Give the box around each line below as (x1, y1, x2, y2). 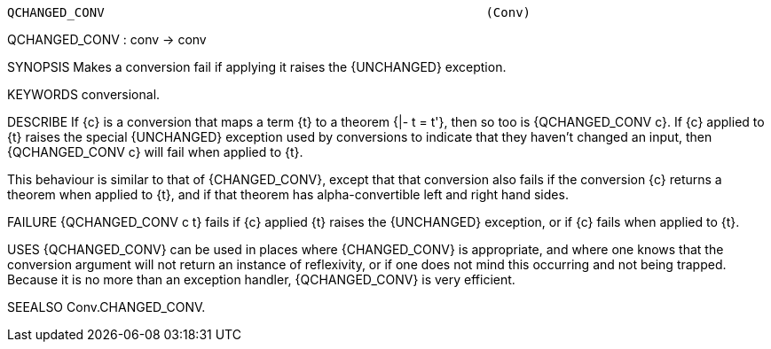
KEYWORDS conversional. (7, 87, 161, 102)
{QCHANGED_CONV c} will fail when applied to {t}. (7, 144, 303, 159)
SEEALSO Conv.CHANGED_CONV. (7, 299, 206, 314)
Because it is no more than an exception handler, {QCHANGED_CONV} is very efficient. (7, 272, 515, 287)
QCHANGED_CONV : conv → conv (7, 32, 207, 47)
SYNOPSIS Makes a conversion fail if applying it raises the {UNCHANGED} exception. (7, 59, 507, 74)
